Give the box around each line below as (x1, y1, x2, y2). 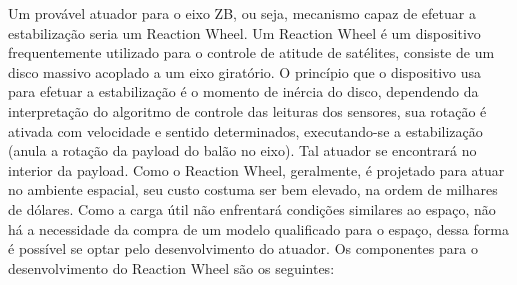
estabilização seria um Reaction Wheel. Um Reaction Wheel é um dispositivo (8, 22, 481, 43)
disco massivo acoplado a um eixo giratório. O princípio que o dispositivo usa (8, 61, 482, 82)
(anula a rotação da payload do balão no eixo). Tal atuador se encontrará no (8, 140, 477, 161)
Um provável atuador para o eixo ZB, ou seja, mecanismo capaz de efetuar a (8, 3, 476, 23)
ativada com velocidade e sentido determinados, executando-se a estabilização (8, 120, 483, 141)
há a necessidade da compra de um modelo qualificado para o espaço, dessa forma (8, 218, 509, 239)
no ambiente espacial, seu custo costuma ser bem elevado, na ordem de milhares (8, 179, 498, 200)
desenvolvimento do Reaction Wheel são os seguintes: (8, 257, 335, 278)
